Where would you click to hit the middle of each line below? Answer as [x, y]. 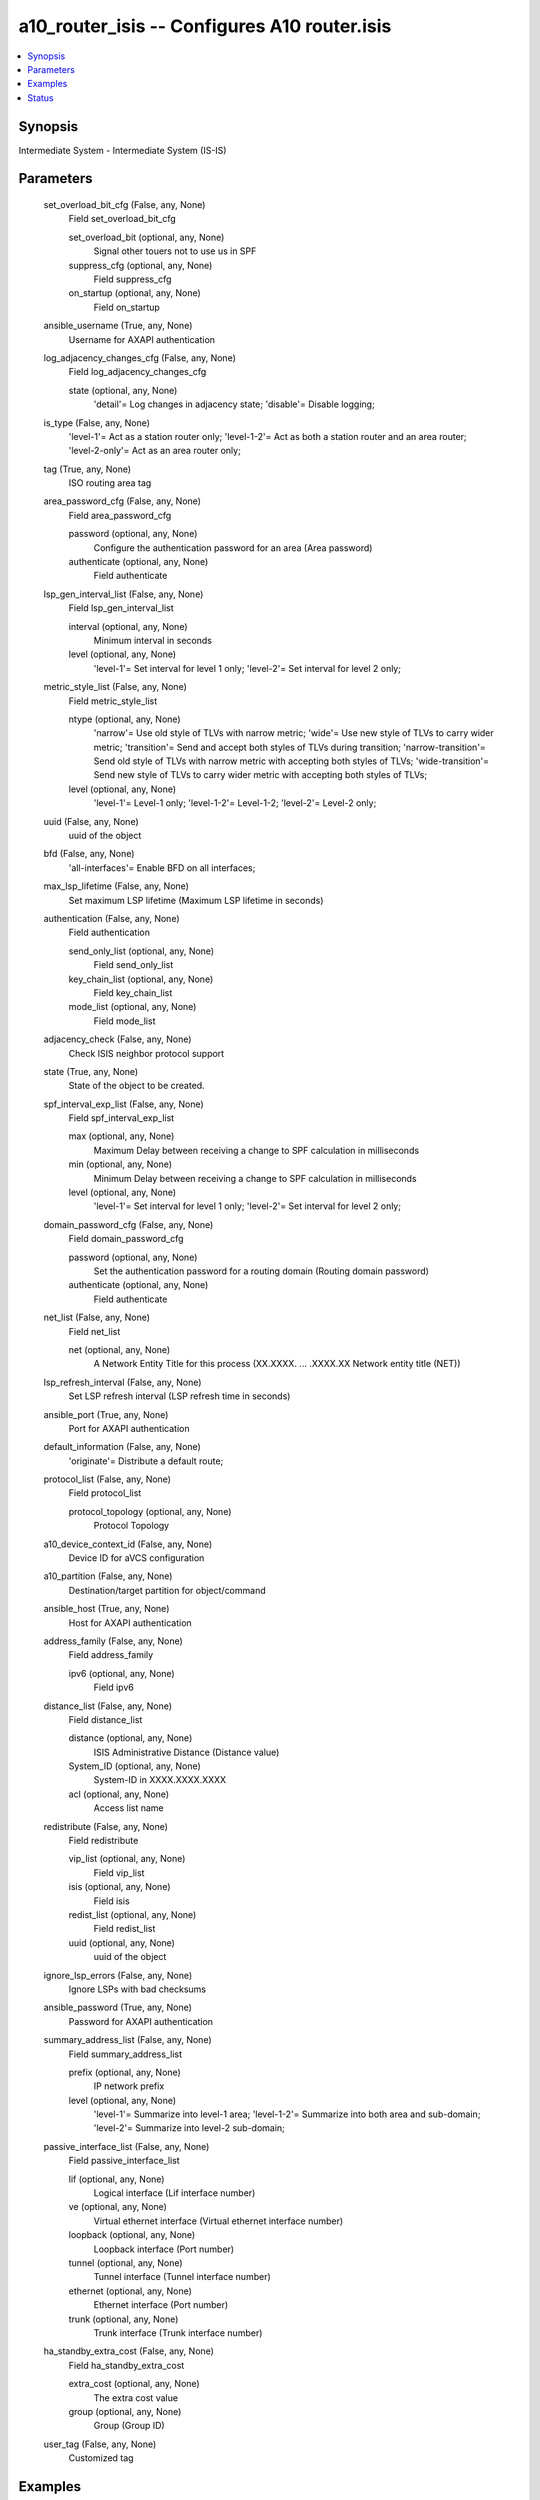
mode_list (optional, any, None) [132, 1007]
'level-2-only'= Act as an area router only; [155, 451]
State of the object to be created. [136, 1086]
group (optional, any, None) [125, 2411]
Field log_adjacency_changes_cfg [137, 372]
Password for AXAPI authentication [141, 2021]
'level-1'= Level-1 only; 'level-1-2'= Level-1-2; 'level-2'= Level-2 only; [235, 803]
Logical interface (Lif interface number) [174, 2193]
